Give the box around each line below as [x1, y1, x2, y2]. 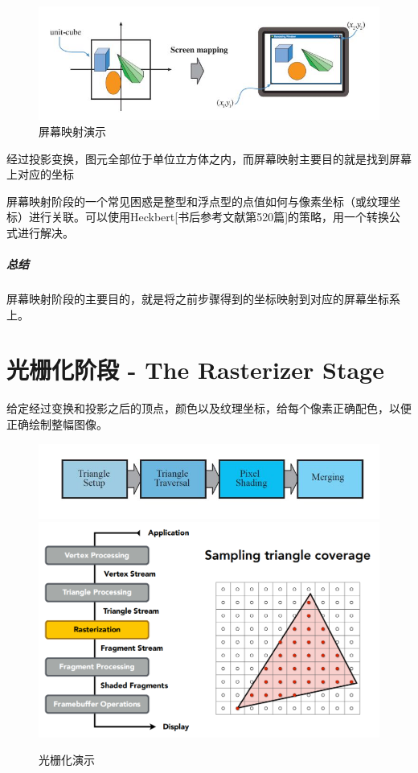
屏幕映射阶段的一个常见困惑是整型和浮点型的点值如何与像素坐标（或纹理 [6, 192, 389, 209]
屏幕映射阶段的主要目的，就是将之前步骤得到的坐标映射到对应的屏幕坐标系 [6, 290, 400, 307]
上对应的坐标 [6, 166, 74, 183]
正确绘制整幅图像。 [6, 415, 108, 432]
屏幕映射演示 [39, 122, 106, 139]
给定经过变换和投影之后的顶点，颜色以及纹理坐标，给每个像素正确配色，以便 [6, 400, 412, 417]
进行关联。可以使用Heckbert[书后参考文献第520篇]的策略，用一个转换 [28, 208, 390, 225]
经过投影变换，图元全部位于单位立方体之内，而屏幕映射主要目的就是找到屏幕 [6, 150, 412, 167]
